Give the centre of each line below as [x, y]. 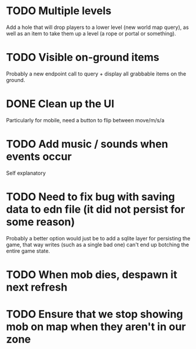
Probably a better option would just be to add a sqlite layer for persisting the [98, 238]
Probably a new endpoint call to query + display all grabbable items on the [96, 74]
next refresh [37, 287]
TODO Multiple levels [59, 11]
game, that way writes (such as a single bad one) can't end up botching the [98, 244]
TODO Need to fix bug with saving [91, 197]
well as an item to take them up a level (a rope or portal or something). [91, 33]
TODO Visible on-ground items [83, 58]
